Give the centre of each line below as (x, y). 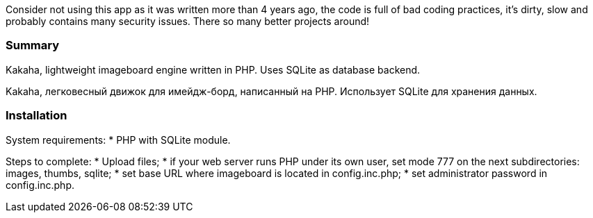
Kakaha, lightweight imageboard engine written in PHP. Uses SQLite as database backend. (213, 69)
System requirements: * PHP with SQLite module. (118, 140)
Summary (33, 45)
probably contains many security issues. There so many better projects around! (188, 21)
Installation (36, 116)
